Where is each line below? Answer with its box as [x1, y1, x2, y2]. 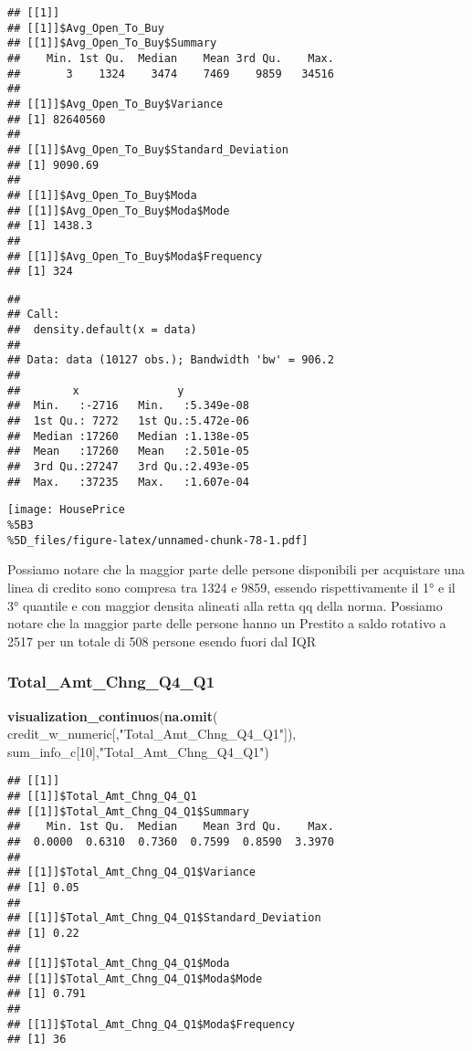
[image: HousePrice [7, 503, 125, 517]
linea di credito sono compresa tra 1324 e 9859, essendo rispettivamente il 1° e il [7, 577, 456, 596]
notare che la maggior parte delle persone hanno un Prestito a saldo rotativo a [7, 614, 446, 633]
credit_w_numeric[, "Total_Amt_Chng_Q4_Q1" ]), [7, 724, 297, 743]
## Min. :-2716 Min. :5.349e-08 [7, 399, 249, 413]
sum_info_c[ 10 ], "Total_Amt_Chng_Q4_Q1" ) [7, 741, 269, 761]
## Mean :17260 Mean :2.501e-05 [7, 445, 249, 458]
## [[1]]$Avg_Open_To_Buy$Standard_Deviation [7, 142, 288, 156]
